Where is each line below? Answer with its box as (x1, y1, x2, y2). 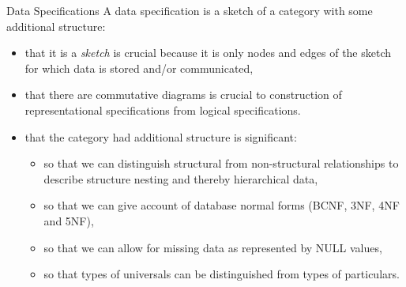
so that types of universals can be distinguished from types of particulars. (43, 266, 400, 282)
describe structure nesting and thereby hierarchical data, (43, 170, 318, 187)
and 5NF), (43, 212, 94, 228)
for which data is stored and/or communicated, (24, 59, 254, 76)
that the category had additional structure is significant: (24, 128, 297, 145)
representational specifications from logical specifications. (24, 101, 301, 118)
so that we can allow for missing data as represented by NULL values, (43, 239, 382, 255)
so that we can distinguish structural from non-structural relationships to (43, 155, 399, 172)
